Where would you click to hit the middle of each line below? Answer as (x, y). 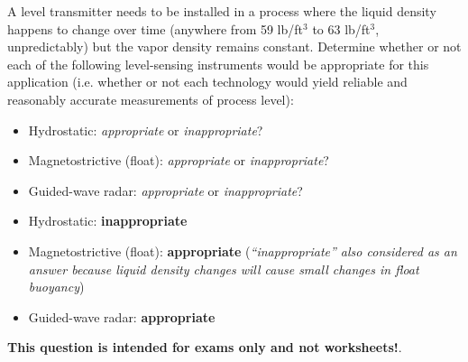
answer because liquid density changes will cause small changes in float (224, 269)
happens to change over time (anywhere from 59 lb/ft (156, 28)
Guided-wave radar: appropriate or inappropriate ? (165, 190)
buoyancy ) (56, 287)
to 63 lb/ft (341, 28)
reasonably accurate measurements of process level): (151, 99)
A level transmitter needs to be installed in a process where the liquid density (222, 11)
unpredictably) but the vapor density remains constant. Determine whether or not (234, 46)
